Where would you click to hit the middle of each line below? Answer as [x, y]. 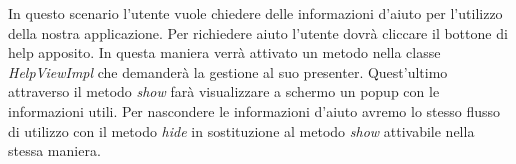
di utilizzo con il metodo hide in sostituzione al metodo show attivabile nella [241, 130]
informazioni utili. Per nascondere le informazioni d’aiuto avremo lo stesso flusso [254, 110]
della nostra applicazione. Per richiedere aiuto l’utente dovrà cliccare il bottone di [258, 32]
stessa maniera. [54, 150]
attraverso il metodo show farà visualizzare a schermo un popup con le [224, 91]
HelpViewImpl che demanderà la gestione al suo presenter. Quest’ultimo [228, 71]
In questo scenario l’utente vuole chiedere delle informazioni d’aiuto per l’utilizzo [255, 13]
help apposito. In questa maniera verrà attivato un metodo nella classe [224, 52]
